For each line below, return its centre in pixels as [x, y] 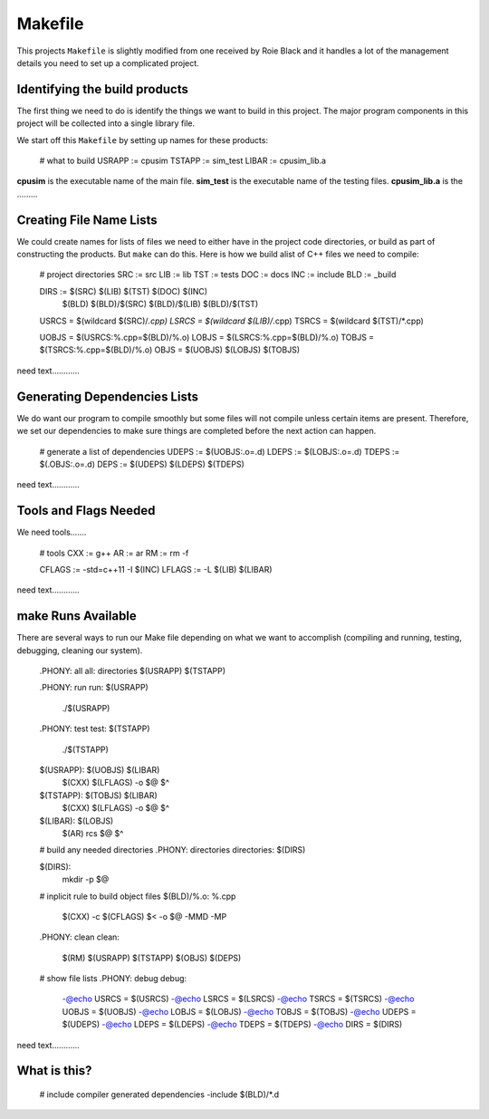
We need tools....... [52, 532]
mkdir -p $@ [86, 880]
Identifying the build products [103, 89]
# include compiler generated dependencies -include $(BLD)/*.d [159, 1095]
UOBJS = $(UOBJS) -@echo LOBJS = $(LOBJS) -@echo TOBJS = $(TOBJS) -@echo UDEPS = [239, 1011]
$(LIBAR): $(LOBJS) [77, 821]
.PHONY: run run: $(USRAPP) [94, 688]
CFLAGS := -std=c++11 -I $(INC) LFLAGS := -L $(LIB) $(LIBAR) [156, 569]
